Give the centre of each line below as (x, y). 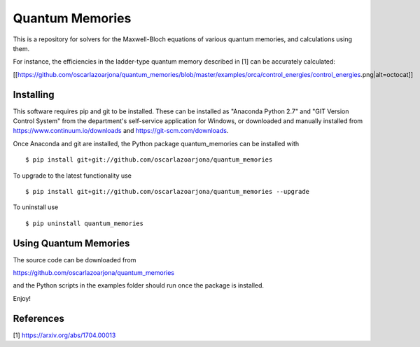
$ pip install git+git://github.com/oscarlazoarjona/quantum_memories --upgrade (168, 191)
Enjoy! (22, 298)
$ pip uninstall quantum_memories (84, 223)
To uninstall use (36, 207)
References (38, 318)
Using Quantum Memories (71, 243)
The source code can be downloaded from (75, 260)
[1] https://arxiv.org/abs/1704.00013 (64, 335)
